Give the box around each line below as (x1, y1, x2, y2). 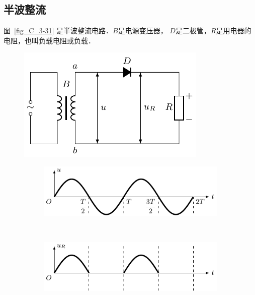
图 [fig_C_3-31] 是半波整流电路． (4, 25, 113, 36)
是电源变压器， (118, 25, 167, 36)
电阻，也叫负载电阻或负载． (4, 35, 95, 45)
